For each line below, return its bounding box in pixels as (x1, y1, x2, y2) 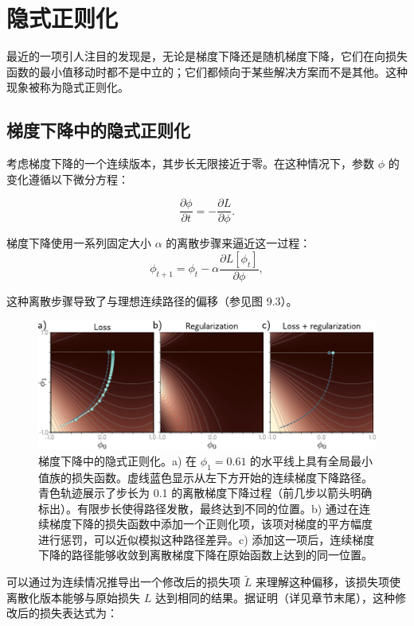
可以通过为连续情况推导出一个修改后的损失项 (6, 574, 240, 590)
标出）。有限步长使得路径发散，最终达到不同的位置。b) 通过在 (38, 500, 359, 516)
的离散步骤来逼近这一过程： (166, 235, 311, 251)
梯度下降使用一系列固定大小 (6, 235, 151, 251)
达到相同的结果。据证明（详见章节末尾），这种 (154, 589, 395, 605)
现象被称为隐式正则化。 (6, 79, 129, 95)
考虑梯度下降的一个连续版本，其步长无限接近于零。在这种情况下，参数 (6, 155, 374, 172)
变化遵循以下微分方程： (6, 170, 129, 187)
